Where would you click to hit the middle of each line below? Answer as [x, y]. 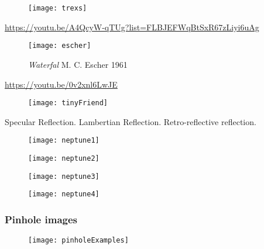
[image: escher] [60, 46]
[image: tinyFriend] [68, 103]
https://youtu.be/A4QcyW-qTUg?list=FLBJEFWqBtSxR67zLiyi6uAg [132, 27]
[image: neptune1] [64, 141]
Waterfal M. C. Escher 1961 [78, 64]
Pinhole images [41, 219]
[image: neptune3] [64, 176]
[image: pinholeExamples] [78, 241]
